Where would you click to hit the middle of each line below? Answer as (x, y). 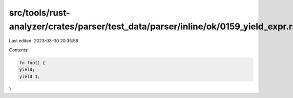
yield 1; (30, 76)
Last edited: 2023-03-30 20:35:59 (44, 41)
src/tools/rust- (40, 13)
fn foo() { (32, 63)
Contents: (19, 50)
